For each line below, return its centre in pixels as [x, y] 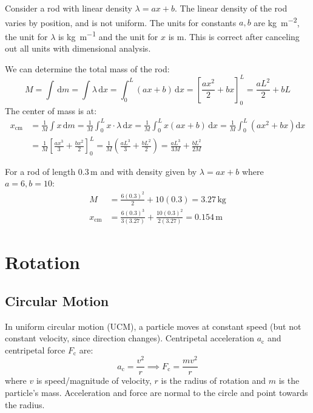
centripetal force [35, 350]
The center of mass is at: [51, 110]
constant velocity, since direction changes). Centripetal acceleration [130, 338]
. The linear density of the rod [231, 8]
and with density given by [149, 171]
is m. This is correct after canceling [234, 36]
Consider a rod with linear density [69, 8]
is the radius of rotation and [214, 381]
